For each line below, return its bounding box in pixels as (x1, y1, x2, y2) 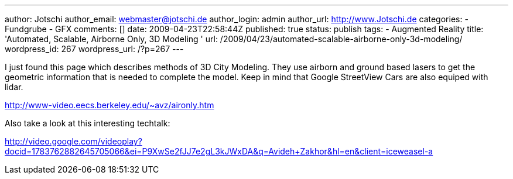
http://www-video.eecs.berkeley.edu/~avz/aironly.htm (5, 100, 214, 110)
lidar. (5, 82, 23, 92)
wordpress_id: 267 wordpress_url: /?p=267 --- (5, 44, 184, 54)
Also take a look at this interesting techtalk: (5, 118, 170, 128)
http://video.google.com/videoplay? (5, 136, 142, 146)
